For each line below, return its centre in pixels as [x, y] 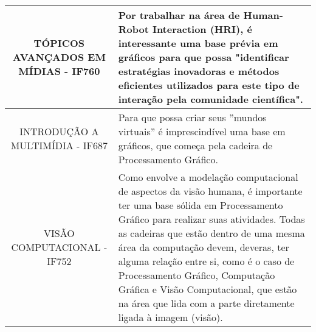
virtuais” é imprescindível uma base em [202, 131]
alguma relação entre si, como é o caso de [206, 261]
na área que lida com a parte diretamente [206, 303]
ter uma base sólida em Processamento [201, 205]
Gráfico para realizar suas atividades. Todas [211, 219]
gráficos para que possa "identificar [204, 57]
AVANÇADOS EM [59, 57]
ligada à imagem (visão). [170, 317]
